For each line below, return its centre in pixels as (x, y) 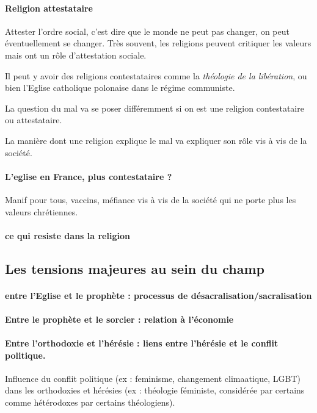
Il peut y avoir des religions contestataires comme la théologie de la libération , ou (156, 75)
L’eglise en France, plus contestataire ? (89, 176)
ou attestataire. (34, 120)
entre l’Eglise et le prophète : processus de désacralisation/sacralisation (158, 295)
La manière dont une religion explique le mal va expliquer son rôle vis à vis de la (156, 140)
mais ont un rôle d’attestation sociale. (76, 55)
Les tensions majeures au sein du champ (135, 268)
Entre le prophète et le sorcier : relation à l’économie (119, 319)
